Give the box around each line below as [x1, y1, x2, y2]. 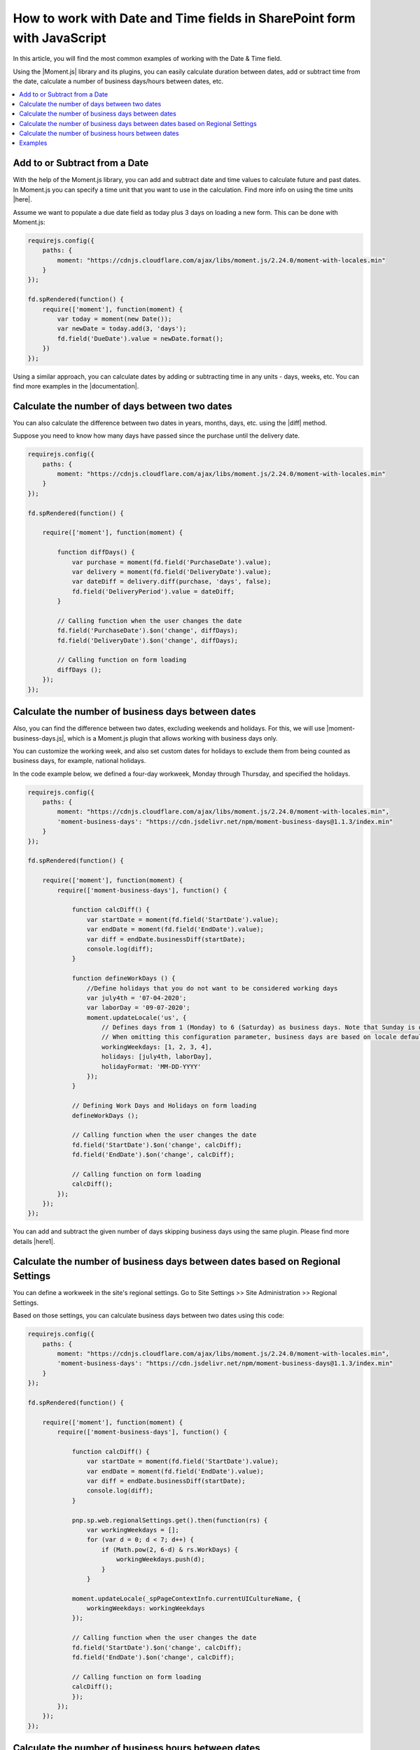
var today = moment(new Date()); [57, 315, 172, 323]
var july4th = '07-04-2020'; [86, 994, 187, 1002]
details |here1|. [13, 1237, 55, 1245]
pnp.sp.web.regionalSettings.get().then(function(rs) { [71, 1516, 268, 1524]
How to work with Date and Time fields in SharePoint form [13, 10, 356, 26]
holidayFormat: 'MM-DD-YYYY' [101, 1063, 202, 1070]
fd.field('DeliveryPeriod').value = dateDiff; [71, 587, 234, 595]
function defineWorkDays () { [71, 974, 176, 983]
